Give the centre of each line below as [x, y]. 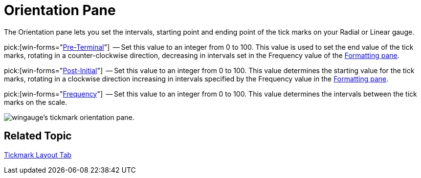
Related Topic [38, 136]
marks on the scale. [36, 102]
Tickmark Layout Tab [38, 155]
